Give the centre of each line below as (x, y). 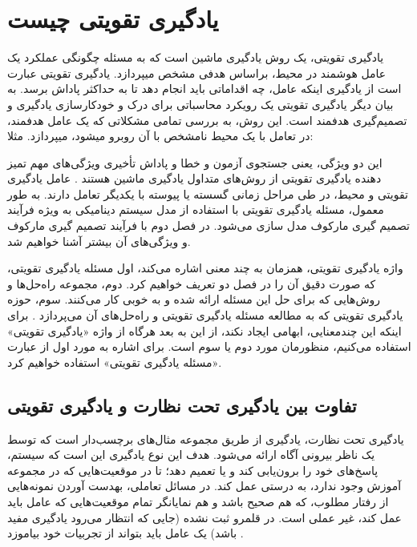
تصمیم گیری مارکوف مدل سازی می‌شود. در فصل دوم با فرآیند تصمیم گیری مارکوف (208, 225)
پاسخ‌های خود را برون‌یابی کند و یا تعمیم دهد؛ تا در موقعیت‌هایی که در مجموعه (193, 470)
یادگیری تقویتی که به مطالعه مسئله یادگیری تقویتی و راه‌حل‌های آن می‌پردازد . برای (205, 315)
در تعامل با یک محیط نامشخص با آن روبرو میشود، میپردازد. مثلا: (160, 136)
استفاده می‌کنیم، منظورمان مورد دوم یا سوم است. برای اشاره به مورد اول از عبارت (209, 346)
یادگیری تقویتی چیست (113, 19)
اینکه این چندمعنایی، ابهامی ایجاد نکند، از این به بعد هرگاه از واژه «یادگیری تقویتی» (204, 330)
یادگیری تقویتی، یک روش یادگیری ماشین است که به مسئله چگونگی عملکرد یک (196, 57)
